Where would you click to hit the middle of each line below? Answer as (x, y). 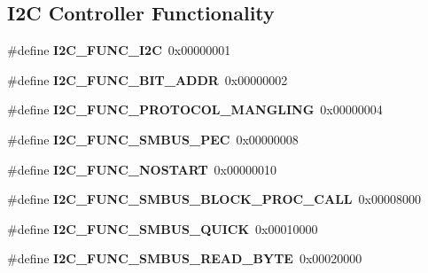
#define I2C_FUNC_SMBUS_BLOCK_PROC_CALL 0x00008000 (214, 199)
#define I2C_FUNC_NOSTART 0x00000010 (142, 169)
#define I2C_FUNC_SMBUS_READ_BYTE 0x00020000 (185, 258)
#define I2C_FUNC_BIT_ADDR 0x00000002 (148, 79)
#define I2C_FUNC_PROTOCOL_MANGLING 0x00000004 (195, 109)
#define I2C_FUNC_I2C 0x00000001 (119, 50)
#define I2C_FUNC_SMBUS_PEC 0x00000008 (153, 139)
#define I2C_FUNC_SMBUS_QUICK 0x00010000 (163, 228)
